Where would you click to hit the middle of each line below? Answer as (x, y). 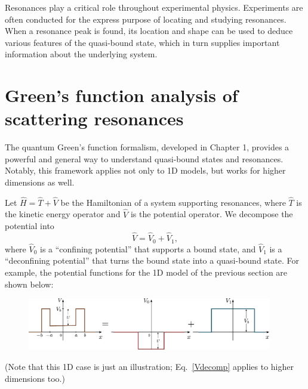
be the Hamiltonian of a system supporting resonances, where (173, 202)
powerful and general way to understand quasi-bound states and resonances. (144, 158)
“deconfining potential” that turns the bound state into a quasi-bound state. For (152, 260)
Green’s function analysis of (121, 95)
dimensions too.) (35, 378)
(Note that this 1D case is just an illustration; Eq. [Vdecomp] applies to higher (149, 366)
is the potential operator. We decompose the (212, 214)
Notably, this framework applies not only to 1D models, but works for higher (145, 170)
